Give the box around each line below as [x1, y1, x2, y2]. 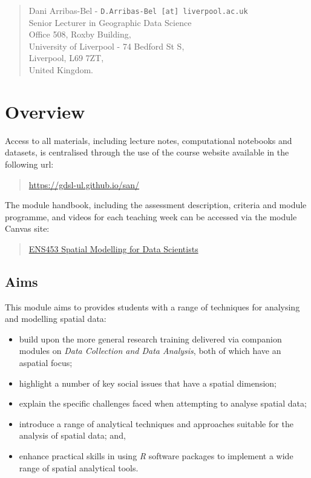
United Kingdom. [28, 64, 93, 76]
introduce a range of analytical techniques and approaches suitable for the [19, 417, 293, 430]
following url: [5, 157, 54, 170]
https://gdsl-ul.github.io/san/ [28, 178, 140, 191]
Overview [5, 99, 85, 123]
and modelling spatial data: [5, 312, 106, 325]
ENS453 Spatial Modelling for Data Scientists [28, 242, 198, 255]
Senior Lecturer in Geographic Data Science [28, 16, 192, 28]
